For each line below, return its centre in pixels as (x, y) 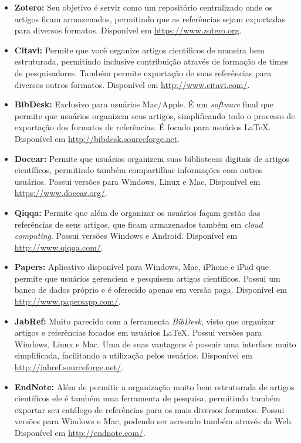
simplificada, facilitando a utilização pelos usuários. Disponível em (133, 355)
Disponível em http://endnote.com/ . (80, 432)
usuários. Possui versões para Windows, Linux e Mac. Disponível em (137, 181)
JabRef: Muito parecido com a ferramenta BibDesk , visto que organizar (145, 321)
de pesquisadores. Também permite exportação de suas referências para (143, 72)
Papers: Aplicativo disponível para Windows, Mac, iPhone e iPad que (141, 267)
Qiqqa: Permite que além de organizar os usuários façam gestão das (137, 212)
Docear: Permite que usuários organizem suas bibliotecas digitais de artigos (152, 158)
